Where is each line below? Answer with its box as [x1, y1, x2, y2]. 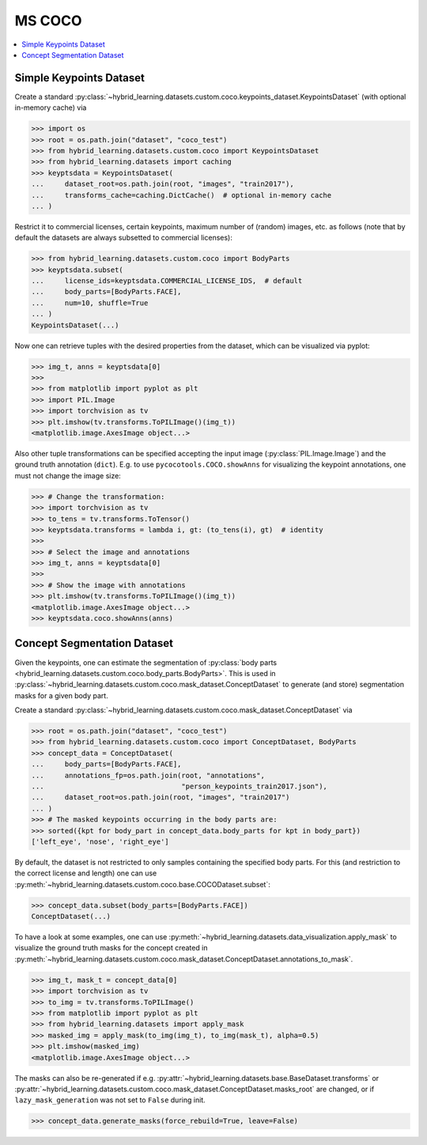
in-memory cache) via [14, 103, 87, 112]
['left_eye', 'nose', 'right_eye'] [31, 837, 169, 846]
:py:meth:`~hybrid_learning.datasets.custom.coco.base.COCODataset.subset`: [14, 879, 270, 889]
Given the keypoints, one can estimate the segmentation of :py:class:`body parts [14, 657, 277, 667]
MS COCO [14, 12, 82, 29]
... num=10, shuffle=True [31, 298, 149, 308]
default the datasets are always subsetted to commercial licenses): [14, 233, 232, 243]
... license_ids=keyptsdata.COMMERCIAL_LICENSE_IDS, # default [31, 277, 303, 285]
